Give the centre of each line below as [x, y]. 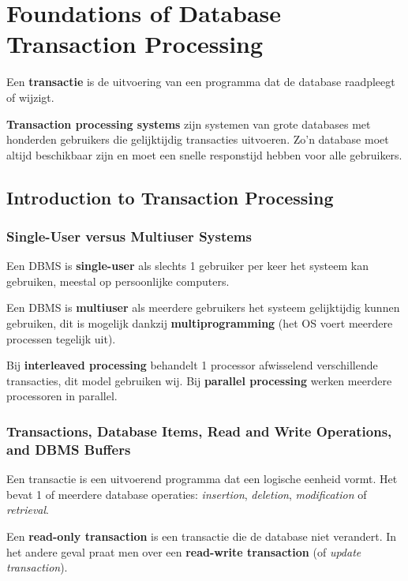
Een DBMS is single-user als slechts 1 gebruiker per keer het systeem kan [187, 266]
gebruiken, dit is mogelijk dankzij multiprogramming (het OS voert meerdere [200, 323]
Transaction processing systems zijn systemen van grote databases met [189, 124]
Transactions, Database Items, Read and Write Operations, [199, 431]
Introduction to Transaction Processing [170, 197]
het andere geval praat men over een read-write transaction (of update [184, 551]
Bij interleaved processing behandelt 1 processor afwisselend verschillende [192, 365]
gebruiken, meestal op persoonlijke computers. [118, 281]
